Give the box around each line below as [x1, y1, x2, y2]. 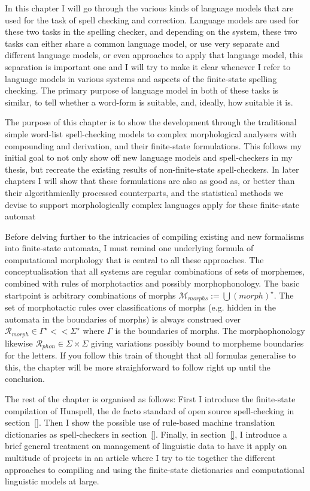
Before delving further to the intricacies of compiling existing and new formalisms [5, 230, 305, 242]
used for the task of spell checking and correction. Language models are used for [5, 13, 299, 26]
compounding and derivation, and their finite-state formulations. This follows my [5, 139, 302, 152]
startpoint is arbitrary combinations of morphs [5, 288, 176, 301]
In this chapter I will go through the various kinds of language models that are [5, 2, 294, 14]
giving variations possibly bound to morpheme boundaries [91, 336, 304, 349]
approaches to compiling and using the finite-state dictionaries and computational [5, 463, 305, 475]
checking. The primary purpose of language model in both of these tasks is [5, 84, 279, 97]
